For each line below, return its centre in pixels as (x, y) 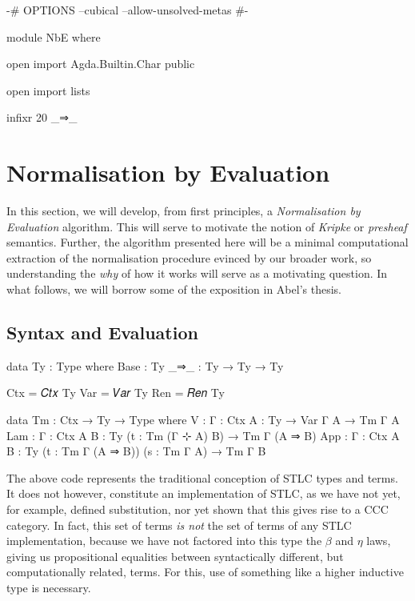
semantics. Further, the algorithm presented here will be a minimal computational (207, 242)
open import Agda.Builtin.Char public (101, 64)
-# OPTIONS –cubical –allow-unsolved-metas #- (128, 10)
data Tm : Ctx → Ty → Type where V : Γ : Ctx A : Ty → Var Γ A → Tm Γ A (203, 420)
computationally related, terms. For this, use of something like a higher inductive (205, 572)
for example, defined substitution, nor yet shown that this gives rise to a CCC (198, 509)
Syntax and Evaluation (102, 333)
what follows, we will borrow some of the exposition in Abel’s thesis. (174, 289)
